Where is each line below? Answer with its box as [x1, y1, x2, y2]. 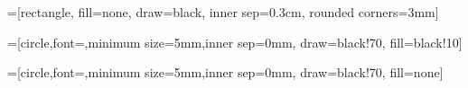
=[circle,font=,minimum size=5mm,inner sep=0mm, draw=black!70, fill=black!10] [7, 32, 463, 51]
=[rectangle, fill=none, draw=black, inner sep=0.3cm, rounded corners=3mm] [7, 3, 439, 21]
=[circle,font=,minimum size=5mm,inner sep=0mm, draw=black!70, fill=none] [7, 63, 444, 82]
